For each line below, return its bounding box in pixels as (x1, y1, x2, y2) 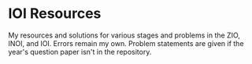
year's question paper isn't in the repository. (8, 47, 152, 56)
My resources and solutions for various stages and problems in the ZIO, (8, 30, 240, 40)
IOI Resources (8, 5, 102, 23)
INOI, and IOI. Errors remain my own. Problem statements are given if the (8, 38, 244, 48)
